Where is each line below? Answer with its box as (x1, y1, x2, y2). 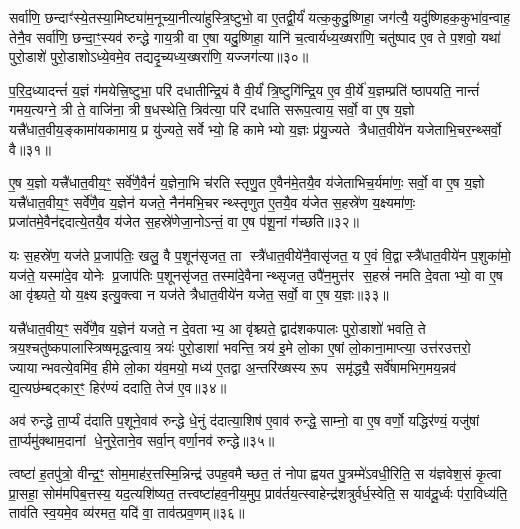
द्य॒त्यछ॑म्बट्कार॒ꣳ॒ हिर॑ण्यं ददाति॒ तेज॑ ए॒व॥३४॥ (9, 376, 227, 397)
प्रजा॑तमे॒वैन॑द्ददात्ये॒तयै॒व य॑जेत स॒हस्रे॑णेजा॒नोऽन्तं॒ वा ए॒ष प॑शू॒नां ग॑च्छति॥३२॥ (9, 211, 359, 232)
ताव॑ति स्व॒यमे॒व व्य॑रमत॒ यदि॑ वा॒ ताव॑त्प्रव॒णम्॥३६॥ (9, 502, 245, 523)
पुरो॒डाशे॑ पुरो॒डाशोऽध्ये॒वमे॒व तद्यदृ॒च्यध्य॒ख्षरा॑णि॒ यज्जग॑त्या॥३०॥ (9, 46, 309, 67)
